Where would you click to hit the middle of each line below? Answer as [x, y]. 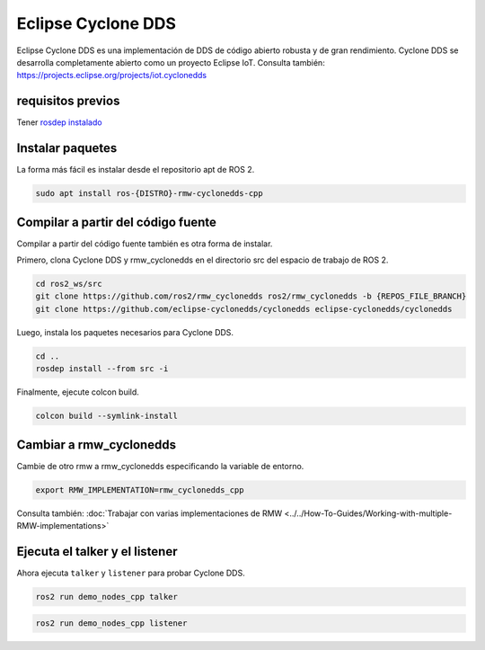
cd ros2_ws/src [69, 284]
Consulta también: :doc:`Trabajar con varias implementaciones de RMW [150, 513]
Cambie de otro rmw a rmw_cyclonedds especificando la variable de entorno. [160, 466]
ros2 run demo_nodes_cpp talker [107, 597]
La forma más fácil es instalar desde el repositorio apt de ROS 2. [136, 170]
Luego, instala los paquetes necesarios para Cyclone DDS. [125, 332]
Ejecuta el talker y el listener [97, 552]
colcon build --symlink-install [107, 416]
